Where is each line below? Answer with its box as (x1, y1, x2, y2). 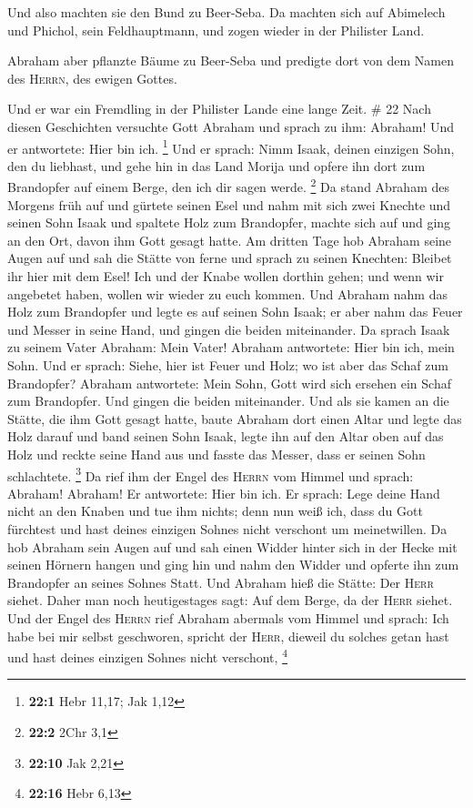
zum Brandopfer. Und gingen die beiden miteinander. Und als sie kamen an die (7, 391, 449, 410)
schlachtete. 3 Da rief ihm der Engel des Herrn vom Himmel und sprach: (7, 463, 414, 485)
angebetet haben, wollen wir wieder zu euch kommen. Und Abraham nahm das (7, 284, 448, 303)
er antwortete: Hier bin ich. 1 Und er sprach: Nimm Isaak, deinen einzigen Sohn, (7, 136, 455, 157)
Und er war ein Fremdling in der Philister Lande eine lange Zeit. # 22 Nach (7, 99, 431, 118)
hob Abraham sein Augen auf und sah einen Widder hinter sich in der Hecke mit (7, 537, 458, 556)
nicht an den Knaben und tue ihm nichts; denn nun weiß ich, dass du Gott (7, 501, 423, 520)
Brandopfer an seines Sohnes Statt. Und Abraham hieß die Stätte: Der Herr (7, 572, 434, 591)
